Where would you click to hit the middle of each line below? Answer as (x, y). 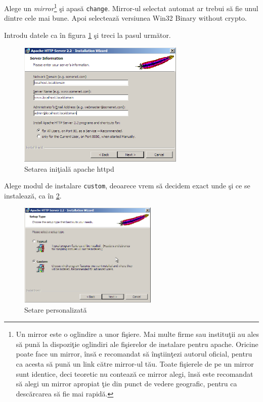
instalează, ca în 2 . (33, 195)
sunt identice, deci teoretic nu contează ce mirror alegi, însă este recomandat (135, 373)
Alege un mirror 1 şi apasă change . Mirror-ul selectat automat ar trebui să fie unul (131, 7)
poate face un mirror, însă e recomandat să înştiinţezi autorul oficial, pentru (134, 354)
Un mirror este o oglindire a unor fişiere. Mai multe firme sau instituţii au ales (137, 334)
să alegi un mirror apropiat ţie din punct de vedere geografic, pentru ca (126, 384)
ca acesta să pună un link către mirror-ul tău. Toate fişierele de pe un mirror (135, 364)
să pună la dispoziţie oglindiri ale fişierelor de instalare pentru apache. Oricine (137, 344)
